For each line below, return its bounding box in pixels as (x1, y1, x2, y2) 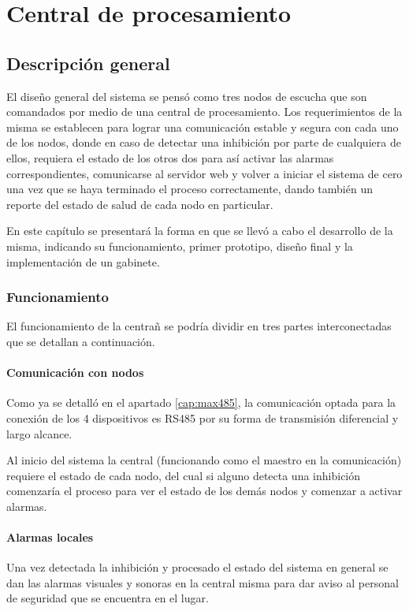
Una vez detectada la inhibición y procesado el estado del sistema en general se (6, 559, 389, 576)
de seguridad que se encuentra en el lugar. (6, 590, 209, 606)
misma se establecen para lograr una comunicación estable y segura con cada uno (6, 118, 399, 135)
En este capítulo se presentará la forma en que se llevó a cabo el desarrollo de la (6, 222, 393, 239)
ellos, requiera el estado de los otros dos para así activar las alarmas (6, 149, 334, 166)
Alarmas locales (6, 529, 94, 546)
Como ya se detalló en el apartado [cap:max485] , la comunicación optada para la (6, 394, 396, 411)
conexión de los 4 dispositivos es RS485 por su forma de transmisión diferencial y (6, 409, 399, 426)
